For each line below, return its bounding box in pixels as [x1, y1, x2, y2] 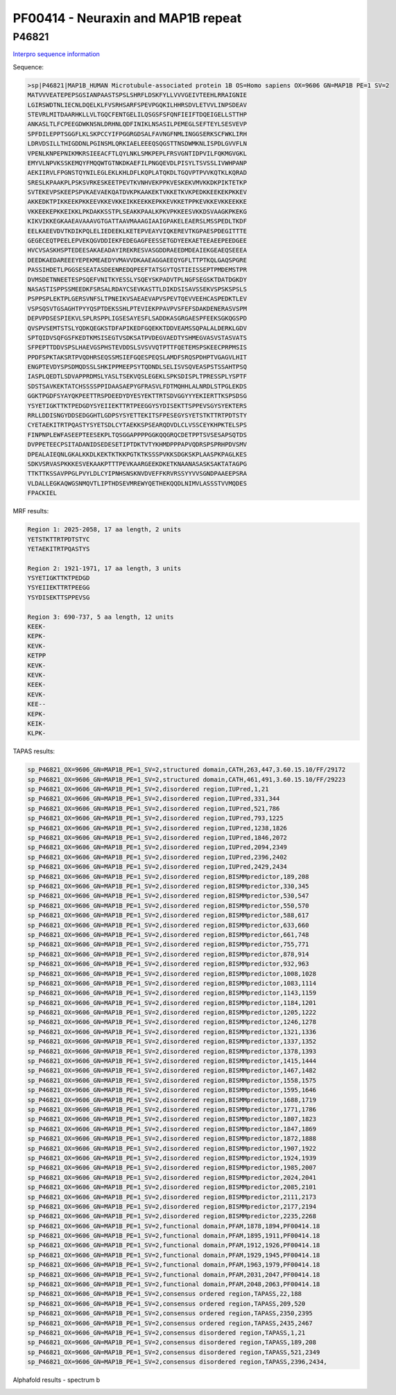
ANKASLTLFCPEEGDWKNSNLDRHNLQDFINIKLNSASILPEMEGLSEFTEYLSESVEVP [27, 120, 248, 128]
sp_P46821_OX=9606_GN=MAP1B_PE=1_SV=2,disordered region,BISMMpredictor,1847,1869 [27, 1124, 317, 1133]
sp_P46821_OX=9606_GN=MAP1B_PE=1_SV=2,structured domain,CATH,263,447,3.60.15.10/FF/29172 [27, 766, 346, 773]
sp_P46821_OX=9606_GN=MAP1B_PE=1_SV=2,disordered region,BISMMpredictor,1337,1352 [27, 1038, 317, 1045]
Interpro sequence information [12, 50, 101, 58]
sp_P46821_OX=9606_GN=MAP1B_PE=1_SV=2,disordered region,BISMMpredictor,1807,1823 [27, 1115, 317, 1123]
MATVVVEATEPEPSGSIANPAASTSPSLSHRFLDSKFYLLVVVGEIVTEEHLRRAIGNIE [27, 91, 248, 99]
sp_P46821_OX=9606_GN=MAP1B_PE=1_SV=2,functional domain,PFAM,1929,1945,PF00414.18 [27, 1251, 320, 1259]
